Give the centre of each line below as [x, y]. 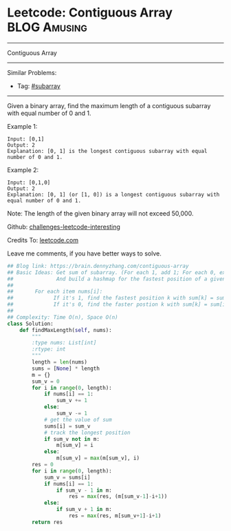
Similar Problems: [32, 72]
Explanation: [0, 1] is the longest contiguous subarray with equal [107, 151]
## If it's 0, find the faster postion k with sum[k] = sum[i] [118, 304]
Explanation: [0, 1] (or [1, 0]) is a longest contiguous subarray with [113, 194]
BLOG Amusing [47, 27]
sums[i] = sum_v [67, 426]
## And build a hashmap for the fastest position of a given [117, 279]
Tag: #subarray [38, 86]
